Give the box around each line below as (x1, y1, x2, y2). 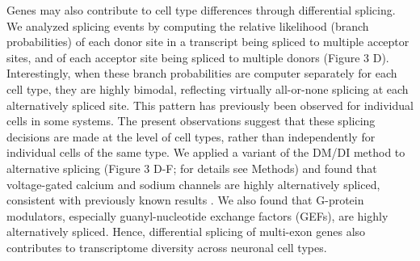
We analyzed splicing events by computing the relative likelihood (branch (6, 17, 369, 34)
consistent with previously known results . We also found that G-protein (6, 192, 364, 208)
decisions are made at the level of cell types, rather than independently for (6, 128, 376, 145)
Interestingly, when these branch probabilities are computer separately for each (6, 65, 397, 82)
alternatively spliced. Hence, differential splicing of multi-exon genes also (6, 223, 366, 240)
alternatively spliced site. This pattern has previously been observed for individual (6, 96, 414, 113)
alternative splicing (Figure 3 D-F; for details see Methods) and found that (6, 159, 377, 176)
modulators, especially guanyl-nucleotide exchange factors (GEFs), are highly (6, 207, 388, 224)
